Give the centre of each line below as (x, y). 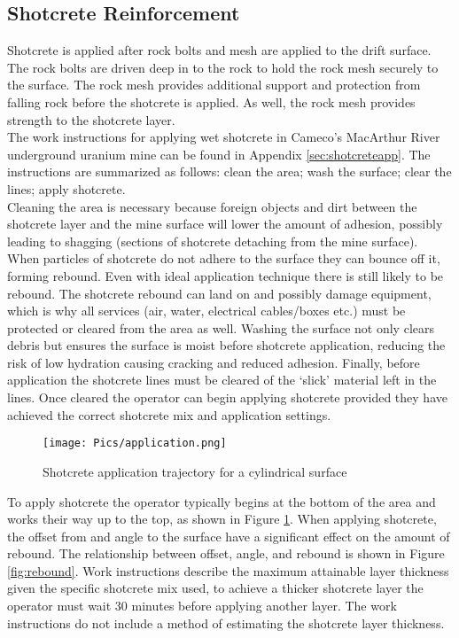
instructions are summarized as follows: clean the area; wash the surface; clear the (229, 171)
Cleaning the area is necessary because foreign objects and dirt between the (212, 206)
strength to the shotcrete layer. (91, 119)
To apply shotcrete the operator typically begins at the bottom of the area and (222, 501)
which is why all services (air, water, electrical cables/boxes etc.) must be (206, 311)
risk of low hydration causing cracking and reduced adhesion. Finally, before (214, 362)
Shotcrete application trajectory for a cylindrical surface (195, 471)
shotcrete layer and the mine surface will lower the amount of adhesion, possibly (225, 224)
